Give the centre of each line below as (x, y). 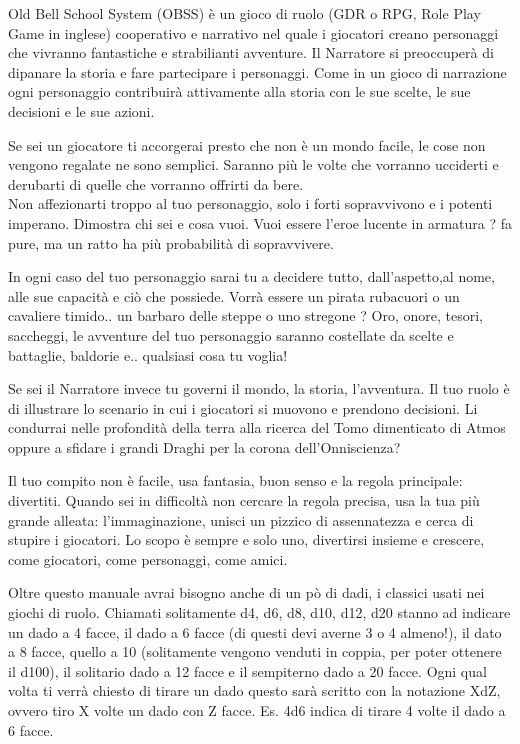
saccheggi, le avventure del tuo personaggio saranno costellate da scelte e (231, 334)
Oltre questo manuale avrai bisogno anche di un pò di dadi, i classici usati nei (246, 592)
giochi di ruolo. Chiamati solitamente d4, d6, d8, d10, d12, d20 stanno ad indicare (259, 612)
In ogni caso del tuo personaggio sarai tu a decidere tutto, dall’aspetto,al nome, (251, 276)
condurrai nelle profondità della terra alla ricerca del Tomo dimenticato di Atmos (257, 427)
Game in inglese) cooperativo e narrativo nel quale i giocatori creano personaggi (253, 32)
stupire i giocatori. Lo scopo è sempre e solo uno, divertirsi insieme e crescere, (246, 539)
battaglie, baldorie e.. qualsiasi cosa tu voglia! (148, 354)
